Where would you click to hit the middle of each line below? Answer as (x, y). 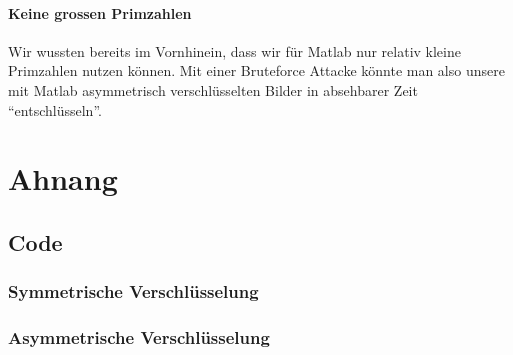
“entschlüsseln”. (55, 109)
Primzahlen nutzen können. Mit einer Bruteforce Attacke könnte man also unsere (256, 70)
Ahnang (63, 178)
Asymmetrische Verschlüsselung (139, 337)
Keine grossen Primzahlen (100, 12)
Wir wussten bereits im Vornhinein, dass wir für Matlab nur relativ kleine (234, 50)
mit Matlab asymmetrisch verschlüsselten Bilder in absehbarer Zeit (213, 89)
